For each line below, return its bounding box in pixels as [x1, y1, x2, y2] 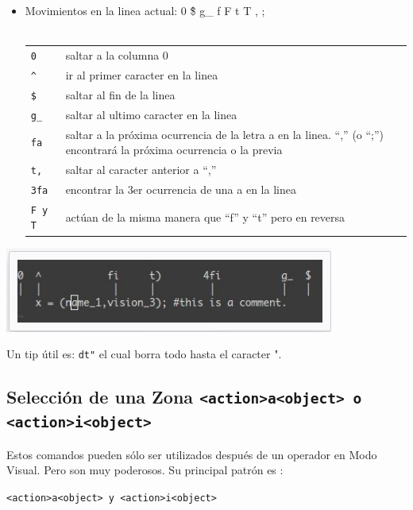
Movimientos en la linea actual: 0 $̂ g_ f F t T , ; [25, 2, 265, 18]
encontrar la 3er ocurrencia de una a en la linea [65, 180, 296, 197]
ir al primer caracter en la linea [65, 66, 218, 83]
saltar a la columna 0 [65, 46, 168, 63]
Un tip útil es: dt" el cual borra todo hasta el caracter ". [6, 346, 282, 362]
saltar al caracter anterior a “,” [65, 161, 217, 178]
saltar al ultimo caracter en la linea [65, 106, 237, 122]
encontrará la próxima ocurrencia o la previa [65, 141, 283, 158]
